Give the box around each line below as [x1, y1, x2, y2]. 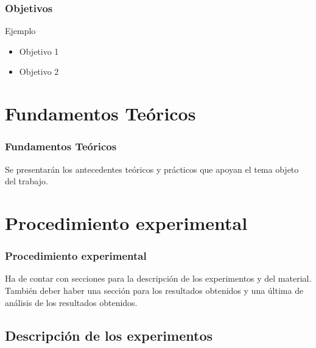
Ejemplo [5, 24, 36, 37]
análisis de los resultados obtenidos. [5, 296, 138, 308]
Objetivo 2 [19, 65, 59, 78]
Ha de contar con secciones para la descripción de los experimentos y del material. [5, 272, 312, 285]
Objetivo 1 [19, 44, 59, 57]
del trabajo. [5, 175, 48, 187]
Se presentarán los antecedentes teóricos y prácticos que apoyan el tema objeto [5, 162, 299, 175]
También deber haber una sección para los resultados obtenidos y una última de [5, 284, 304, 296]
